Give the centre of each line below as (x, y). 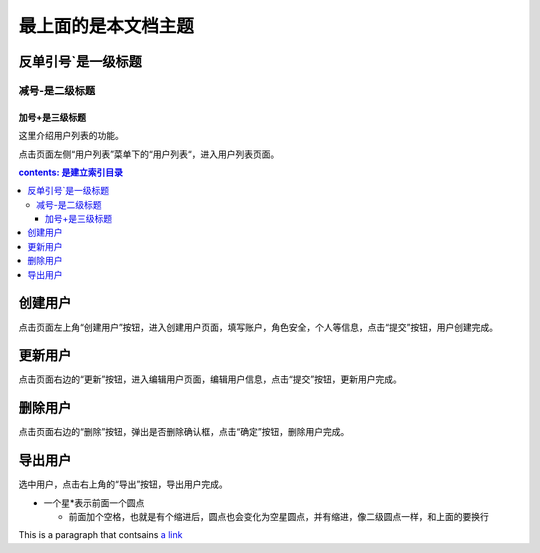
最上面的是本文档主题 (106, 26)
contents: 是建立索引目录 (71, 172)
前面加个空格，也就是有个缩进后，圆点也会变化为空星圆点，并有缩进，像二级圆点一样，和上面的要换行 (278, 517)
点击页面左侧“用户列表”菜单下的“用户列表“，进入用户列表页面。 (149, 154)
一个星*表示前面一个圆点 (94, 502)
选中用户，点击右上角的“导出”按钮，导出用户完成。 (123, 484)
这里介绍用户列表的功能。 (71, 136)
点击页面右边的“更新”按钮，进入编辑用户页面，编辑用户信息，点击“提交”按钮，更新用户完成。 (210, 379)
